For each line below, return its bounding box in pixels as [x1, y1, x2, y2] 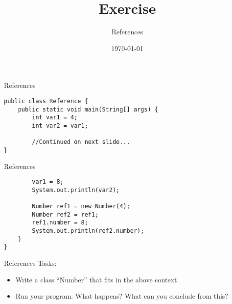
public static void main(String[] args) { [18, 106, 158, 113]
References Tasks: [4, 258, 57, 268]
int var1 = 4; [32, 114, 78, 121]
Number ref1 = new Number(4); [32, 203, 130, 210]
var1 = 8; [32, 178, 64, 186]
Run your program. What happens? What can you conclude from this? [15, 291, 228, 301]
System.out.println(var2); [32, 186, 120, 193]
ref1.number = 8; [32, 219, 88, 226]
